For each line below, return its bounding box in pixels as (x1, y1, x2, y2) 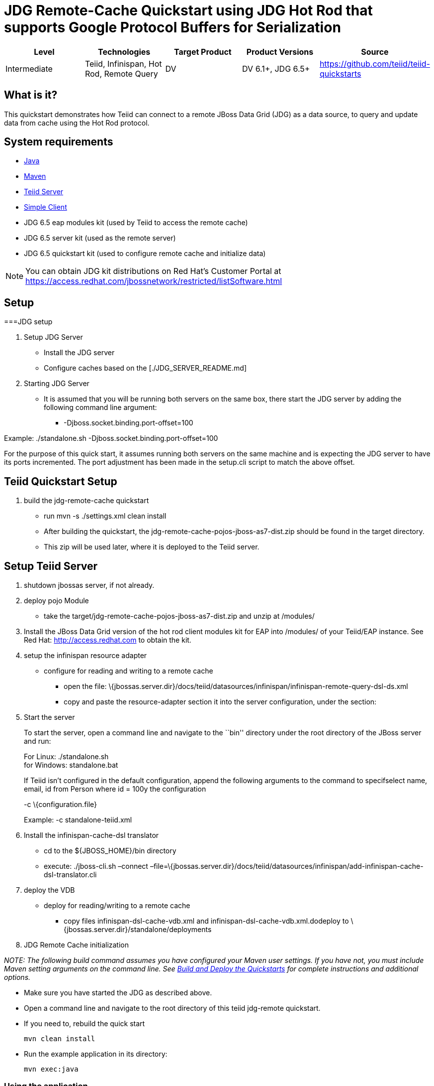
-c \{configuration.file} (24, 800, 97, 809)
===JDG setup (4, 317, 53, 326)
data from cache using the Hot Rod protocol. (4, 118, 150, 127)
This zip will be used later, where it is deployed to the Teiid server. (44, 543, 260, 551)
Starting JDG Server (24, 379, 89, 388)
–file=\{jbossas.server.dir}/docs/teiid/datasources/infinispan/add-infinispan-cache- (150, 861, 424, 870)
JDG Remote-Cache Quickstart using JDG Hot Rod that (4, 2, 373, 19)
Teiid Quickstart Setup (4, 475, 117, 488)
